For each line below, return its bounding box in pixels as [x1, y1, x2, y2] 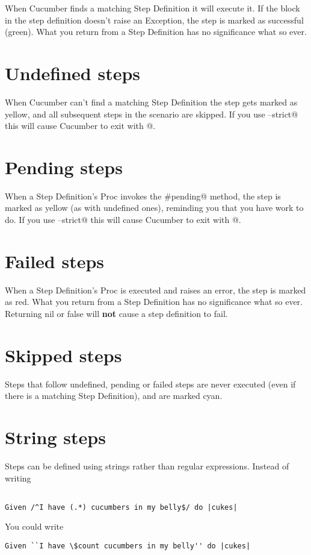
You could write [5, 520, 64, 533]
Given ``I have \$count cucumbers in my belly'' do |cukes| [5, 542, 251, 551]
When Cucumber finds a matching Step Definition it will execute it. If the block [5, 2, 300, 14]
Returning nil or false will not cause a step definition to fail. [5, 307, 228, 319]
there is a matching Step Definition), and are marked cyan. [5, 389, 223, 402]
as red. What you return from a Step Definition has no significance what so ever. [5, 295, 303, 308]
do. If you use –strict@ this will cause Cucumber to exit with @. [5, 213, 241, 225]
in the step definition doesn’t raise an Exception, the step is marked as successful [5, 13, 304, 26]
